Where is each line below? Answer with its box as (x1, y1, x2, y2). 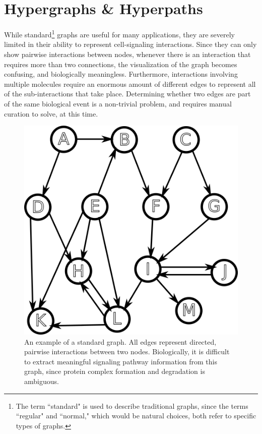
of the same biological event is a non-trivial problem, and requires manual (4, 98, 232, 108)
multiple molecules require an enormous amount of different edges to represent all (4, 78, 256, 89)
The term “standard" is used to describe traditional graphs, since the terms (16, 400, 248, 411)
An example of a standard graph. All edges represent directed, (24, 336, 217, 347)
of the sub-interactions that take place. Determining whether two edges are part (4, 88, 251, 99)
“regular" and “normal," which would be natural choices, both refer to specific (16, 410, 256, 421)
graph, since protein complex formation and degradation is (24, 366, 205, 376)
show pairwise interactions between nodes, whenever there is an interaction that (4, 48, 251, 59)
